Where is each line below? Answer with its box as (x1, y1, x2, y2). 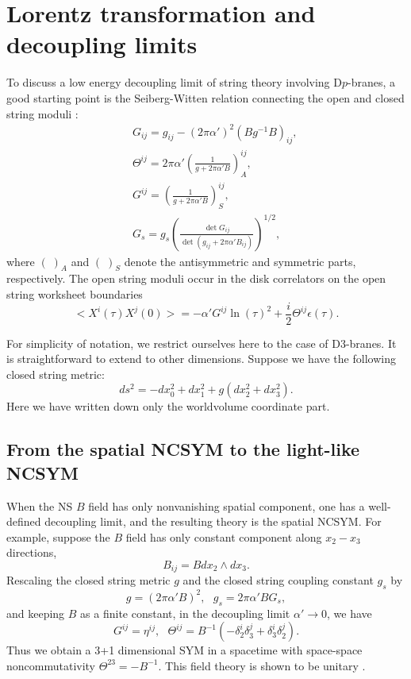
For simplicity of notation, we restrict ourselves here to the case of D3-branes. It (6, 334, 397, 351)
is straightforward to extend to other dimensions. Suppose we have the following (6, 350, 396, 367)
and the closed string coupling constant (182, 572, 374, 588)
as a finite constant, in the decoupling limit (80, 604, 290, 621)
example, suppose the (6, 528, 110, 545)
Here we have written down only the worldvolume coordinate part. (6, 398, 330, 415)
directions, (6, 544, 57, 561)
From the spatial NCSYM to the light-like (6, 437, 360, 461)
